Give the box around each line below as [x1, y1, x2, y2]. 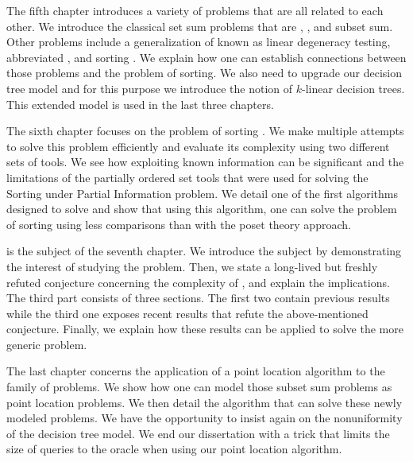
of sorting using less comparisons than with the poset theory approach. [6, 215, 351, 232]
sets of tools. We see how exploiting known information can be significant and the [6, 153, 404, 170]
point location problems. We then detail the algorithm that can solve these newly [6, 394, 403, 410]
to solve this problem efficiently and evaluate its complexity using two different [6, 138, 390, 154]
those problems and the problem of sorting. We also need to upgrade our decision [6, 64, 402, 81]
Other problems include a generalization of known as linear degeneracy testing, [6, 33, 391, 50]
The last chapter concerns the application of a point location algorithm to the [6, 363, 385, 379]
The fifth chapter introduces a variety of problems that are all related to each [6, 2, 384, 18]
